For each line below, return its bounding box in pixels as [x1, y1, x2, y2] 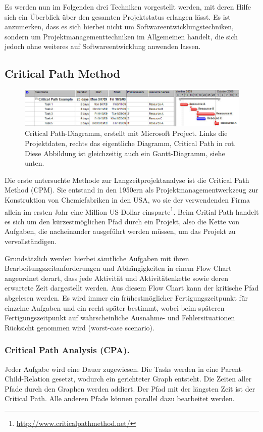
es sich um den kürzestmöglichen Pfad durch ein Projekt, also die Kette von [5, 216, 240, 226]
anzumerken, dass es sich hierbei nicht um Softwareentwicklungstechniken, [5, 21, 234, 32]
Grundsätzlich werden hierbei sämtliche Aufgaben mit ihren [5, 253, 189, 263]
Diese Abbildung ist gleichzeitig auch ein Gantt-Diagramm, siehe [25, 148, 225, 158]
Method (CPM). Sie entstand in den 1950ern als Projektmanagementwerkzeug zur [5, 184, 258, 195]
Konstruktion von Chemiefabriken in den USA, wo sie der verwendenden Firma [5, 195, 250, 205]
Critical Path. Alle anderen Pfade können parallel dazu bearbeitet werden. [5, 393, 235, 404]
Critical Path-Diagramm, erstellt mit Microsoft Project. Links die [25, 128, 228, 138]
